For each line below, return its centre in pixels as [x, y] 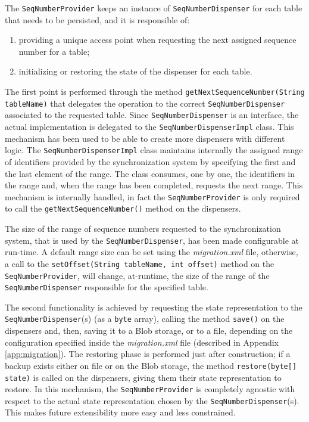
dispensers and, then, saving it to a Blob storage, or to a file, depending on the [149, 331]
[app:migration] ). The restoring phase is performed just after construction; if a [148, 354]
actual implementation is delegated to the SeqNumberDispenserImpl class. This [149, 126]
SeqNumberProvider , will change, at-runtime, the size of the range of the [137, 275]
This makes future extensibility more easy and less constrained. [120, 412]
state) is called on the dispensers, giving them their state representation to [143, 377]
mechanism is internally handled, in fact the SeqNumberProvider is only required [152, 196]
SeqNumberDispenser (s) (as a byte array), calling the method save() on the [145, 319]
